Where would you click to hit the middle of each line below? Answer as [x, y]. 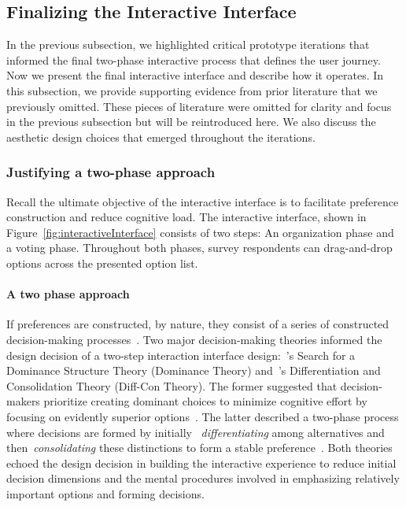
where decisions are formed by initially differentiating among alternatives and [196, 432]
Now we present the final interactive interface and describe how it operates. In [195, 75]
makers [23, 401]
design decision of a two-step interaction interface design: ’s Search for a [181, 355]
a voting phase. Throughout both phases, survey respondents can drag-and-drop [199, 248]
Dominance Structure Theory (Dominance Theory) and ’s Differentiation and [194, 370]
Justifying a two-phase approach [111, 172]
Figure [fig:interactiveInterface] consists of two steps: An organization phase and [200, 232]
